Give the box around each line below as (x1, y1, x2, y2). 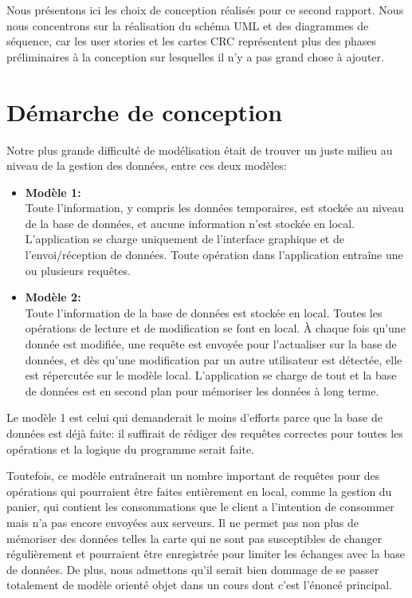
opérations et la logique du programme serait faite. (6, 440, 255, 457)
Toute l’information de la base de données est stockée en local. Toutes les (25, 304, 383, 321)
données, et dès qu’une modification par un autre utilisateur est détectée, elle (25, 351, 402, 368)
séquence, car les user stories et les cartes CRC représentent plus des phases (6, 33, 377, 49)
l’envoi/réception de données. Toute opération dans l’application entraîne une (25, 246, 403, 263)
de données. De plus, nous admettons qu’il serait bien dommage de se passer (6, 561, 379, 577)
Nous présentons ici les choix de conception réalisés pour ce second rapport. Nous (6, 2, 404, 18)
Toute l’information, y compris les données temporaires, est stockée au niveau (25, 199, 404, 216)
